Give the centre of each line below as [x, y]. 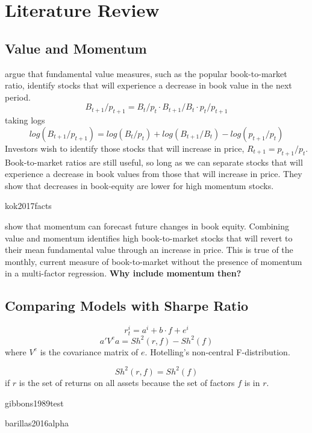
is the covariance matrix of [89, 351]
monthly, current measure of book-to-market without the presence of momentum [154, 261]
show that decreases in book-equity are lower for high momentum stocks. [139, 185]
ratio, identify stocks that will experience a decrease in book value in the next [148, 85]
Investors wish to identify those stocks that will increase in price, [125, 148]
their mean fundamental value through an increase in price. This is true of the [149, 250]
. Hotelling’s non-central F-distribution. [217, 351]
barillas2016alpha [37, 423]
